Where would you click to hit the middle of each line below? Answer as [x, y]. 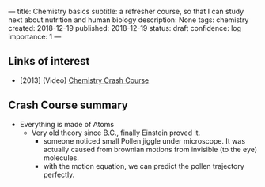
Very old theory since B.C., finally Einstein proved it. [115, 133]
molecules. [61, 158]
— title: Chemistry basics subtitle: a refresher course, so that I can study [126, 11]
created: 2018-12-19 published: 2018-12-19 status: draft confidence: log [125, 28]
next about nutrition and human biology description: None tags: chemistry [129, 20]
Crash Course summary [68, 105]
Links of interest [49, 61]
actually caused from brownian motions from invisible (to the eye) [150, 149]
